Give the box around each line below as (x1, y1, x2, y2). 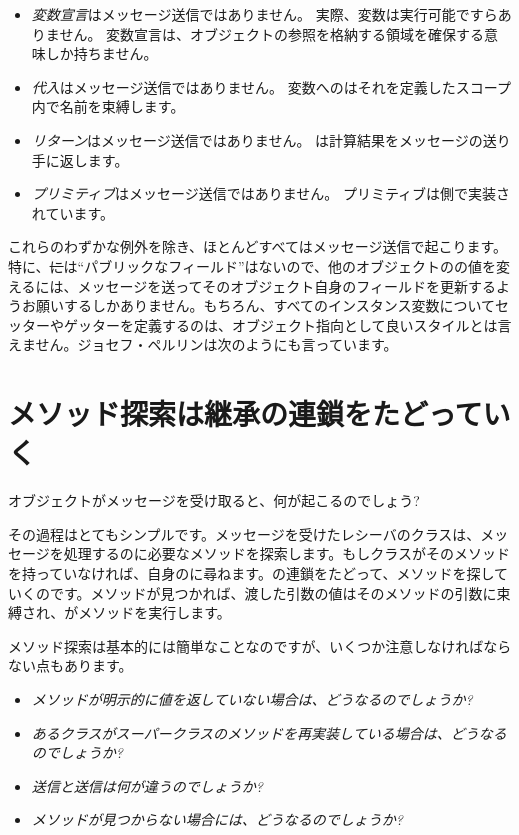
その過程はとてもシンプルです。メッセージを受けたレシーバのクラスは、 (8, 523, 481, 544)
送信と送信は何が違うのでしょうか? (31, 775, 263, 796)
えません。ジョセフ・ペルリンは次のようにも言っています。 (8, 334, 398, 355)
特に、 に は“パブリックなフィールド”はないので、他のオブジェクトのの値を (8, 255, 496, 276)
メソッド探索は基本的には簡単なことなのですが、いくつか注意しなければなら (8, 635, 512, 656)
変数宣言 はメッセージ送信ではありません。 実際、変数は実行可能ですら (31, 4, 498, 24)
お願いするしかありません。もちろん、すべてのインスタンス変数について (21, 295, 496, 316)
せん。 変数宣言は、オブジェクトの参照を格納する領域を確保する (59, 23, 485, 44)
